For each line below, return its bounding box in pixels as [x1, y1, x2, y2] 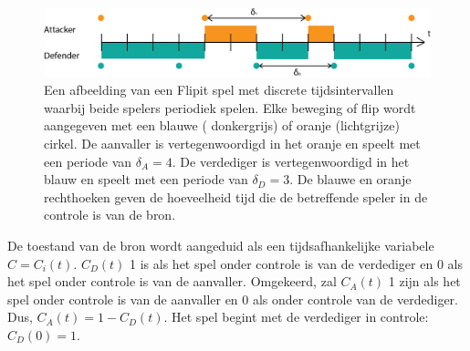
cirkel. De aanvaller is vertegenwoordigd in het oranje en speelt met [44, 133, 421, 152]
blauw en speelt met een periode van [44, 170, 248, 189]
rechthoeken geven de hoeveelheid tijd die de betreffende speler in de [44, 187, 428, 206]
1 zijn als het [388, 272, 461, 291]
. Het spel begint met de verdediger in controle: [163, 307, 429, 326]
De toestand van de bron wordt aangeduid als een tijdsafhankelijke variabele [7, 235, 434, 254]
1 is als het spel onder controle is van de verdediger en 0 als [130, 253, 463, 273]
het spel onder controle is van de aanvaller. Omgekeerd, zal [7, 272, 337, 291]
